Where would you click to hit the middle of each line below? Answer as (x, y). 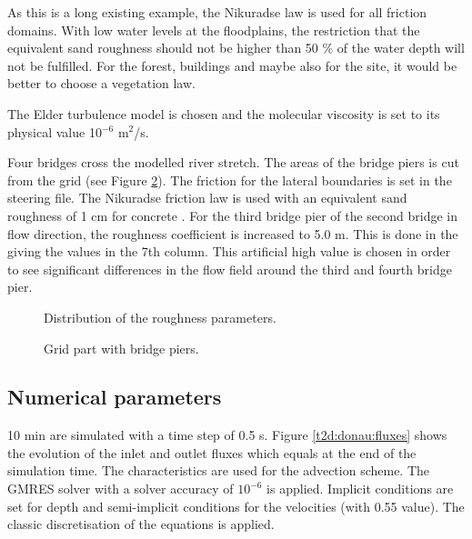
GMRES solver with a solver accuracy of (121, 489)
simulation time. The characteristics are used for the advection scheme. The (219, 470)
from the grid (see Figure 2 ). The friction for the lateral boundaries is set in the (230, 180)
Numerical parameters (115, 397)
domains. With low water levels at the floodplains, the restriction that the (214, 30)
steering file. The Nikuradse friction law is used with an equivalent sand (207, 198)
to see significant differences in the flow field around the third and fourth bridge (230, 269)
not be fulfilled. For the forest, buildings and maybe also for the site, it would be (232, 65)
